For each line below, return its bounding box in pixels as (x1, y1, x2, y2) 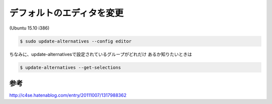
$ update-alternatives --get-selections (20, 64, 121, 70)
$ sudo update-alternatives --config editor (20, 38, 132, 44)
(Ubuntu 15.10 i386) (9, 25, 50, 31)
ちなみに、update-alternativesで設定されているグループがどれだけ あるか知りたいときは (9, 51, 192, 57)
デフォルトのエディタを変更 (9, 7, 124, 18)
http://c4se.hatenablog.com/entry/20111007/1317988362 (9, 92, 127, 98)
